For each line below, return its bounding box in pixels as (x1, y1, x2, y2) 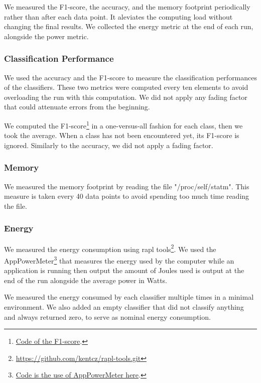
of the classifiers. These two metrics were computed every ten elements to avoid (4, 82, 248, 92)
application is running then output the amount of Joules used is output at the (4, 265, 244, 276)
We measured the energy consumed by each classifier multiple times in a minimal (4, 292, 254, 302)
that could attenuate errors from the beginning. (4, 101, 150, 112)
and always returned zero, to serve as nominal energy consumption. (4, 311, 211, 322)
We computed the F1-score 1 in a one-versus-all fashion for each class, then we (4, 118, 243, 131)
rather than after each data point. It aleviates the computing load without (4, 11, 233, 22)
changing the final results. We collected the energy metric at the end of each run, (4, 21, 253, 32)
